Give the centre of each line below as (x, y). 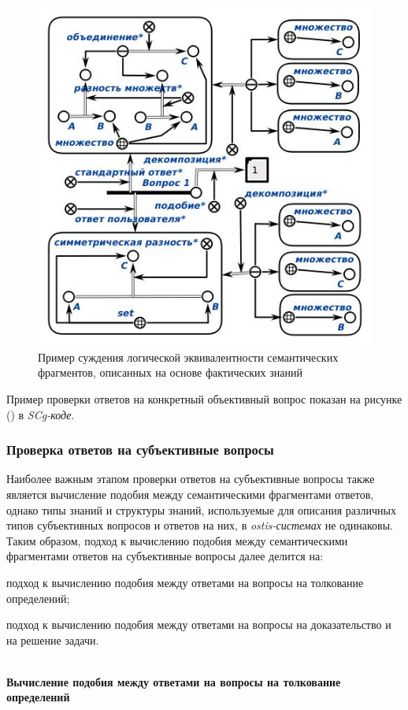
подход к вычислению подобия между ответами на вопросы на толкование (185, 582)
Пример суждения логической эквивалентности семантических (188, 357)
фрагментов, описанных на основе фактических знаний (170, 372)
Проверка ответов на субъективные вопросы (140, 450)
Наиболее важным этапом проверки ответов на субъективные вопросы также (191, 479)
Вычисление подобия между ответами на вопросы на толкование (174, 681)
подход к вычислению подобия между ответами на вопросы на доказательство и (199, 625)
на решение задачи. (53, 639)
